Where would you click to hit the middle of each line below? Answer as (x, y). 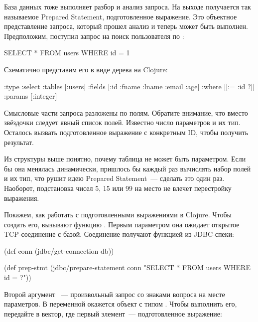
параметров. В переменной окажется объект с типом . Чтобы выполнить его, (121, 304)
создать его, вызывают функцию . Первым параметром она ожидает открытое (122, 224)
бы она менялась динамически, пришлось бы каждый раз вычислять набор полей (128, 168)
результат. (19, 142)
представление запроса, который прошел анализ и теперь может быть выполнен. (126, 26)
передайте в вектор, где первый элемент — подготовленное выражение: (113, 313)
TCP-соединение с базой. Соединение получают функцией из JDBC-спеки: (119, 234)
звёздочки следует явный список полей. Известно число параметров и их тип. (122, 122)
